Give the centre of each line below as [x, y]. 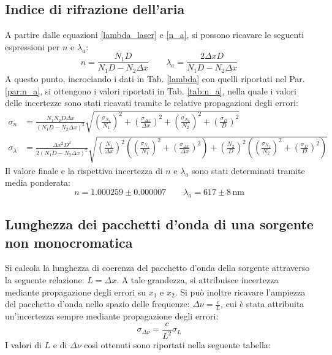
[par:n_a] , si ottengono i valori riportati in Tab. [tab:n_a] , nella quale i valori [151, 90]
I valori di [23, 345]
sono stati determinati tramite [248, 170]
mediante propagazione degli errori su [76, 292]
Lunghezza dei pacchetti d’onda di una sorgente [159, 224]
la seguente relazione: [45, 280]
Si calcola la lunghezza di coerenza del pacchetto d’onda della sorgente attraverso [157, 268]
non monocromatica [69, 242]
